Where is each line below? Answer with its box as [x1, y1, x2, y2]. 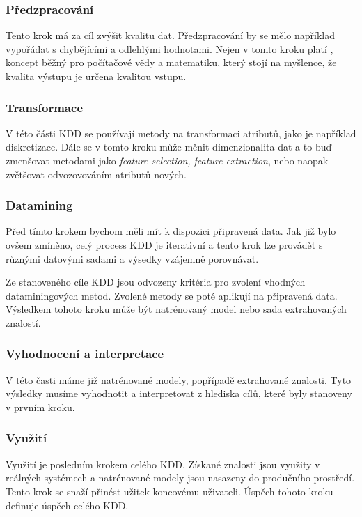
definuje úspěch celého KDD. [6, 497, 129, 512]
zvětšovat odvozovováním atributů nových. [6, 167, 187, 181]
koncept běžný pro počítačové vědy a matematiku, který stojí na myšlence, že [6, 55, 337, 70]
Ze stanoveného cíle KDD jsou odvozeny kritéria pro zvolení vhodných [6, 275, 306, 289]
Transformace [6, 98, 83, 116]
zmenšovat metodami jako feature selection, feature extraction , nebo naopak [6, 153, 329, 167]
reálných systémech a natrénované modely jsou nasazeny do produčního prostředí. [6, 470, 355, 485]
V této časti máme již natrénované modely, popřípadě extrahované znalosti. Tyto [6, 372, 352, 387]
